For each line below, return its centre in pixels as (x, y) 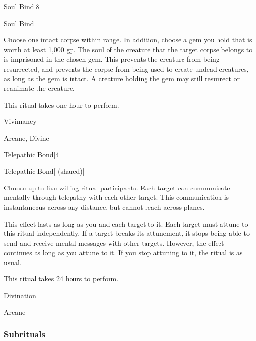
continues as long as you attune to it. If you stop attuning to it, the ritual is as (123, 252)
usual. (13, 262)
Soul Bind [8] (23, 6)
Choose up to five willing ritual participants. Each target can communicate (117, 187)
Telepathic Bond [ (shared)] (44, 171)
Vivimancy (20, 121)
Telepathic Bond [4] (33, 154)
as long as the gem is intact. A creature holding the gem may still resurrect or (122, 78)
